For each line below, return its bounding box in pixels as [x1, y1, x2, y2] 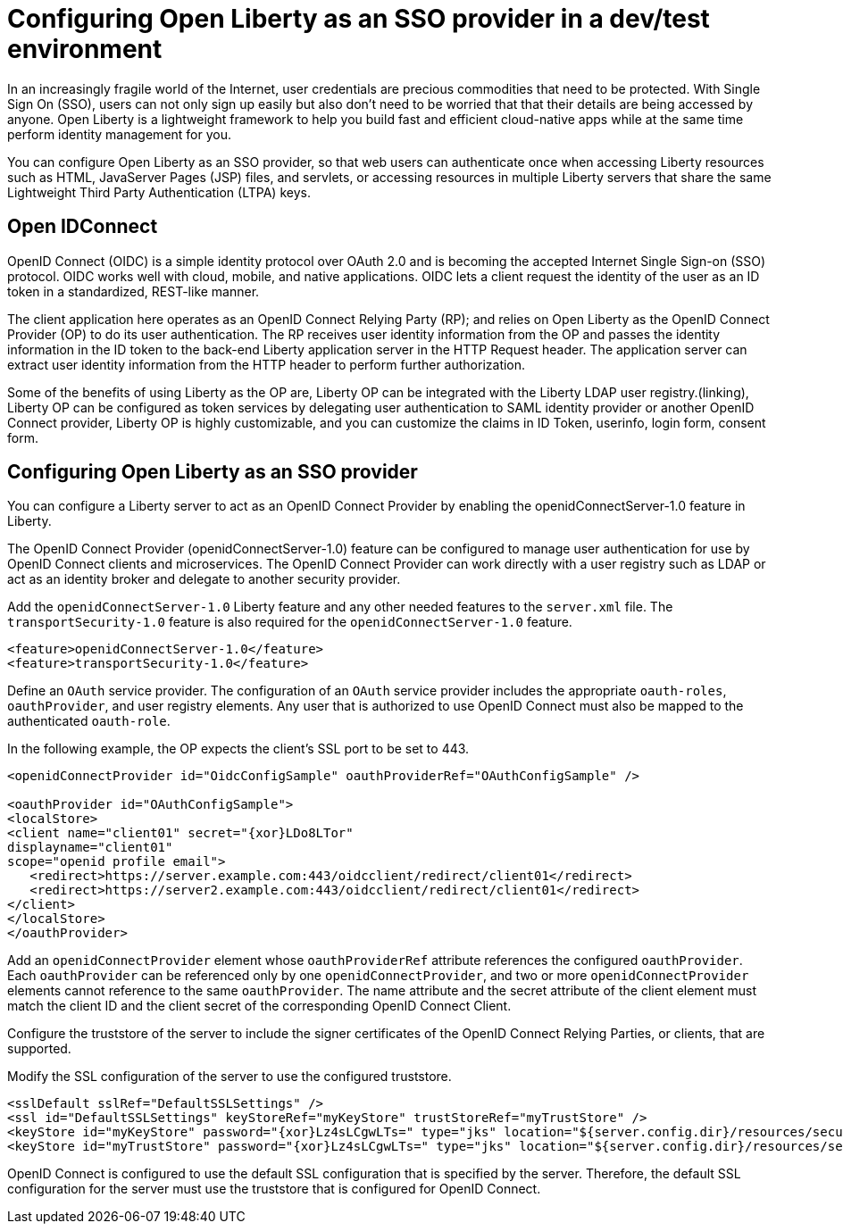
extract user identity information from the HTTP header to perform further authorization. [7, 356, 526, 372]
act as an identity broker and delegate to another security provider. [7, 571, 401, 587]
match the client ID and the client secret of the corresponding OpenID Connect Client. [7, 998, 512, 1014]
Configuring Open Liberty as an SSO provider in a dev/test [7, 4, 710, 34]
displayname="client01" [7, 840, 173, 855]
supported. [7, 1041, 71, 1057]
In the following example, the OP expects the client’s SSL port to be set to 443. [7, 741, 470, 757]
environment [7, 34, 163, 64]
